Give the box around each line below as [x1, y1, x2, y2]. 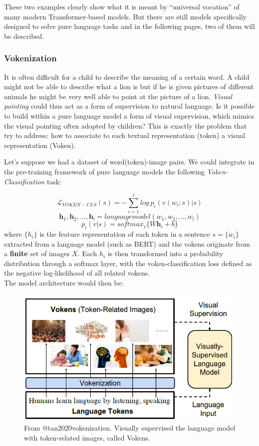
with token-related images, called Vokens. [24, 432, 150, 443]
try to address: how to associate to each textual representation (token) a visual [4, 130, 246, 141]
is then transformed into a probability [107, 248, 224, 259]
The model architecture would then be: [4, 278, 123, 288]
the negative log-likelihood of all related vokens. [4, 268, 150, 278]
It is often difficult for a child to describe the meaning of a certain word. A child [4, 71, 250, 82]
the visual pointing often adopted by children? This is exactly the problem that [4, 120, 247, 131]
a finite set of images [4, 248, 70, 259]
